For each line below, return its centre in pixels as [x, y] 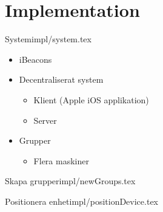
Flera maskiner [61, 160]
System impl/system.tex [48, 39]
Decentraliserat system [61, 79]
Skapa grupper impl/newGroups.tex [70, 181]
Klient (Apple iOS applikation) [91, 99]
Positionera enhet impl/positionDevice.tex [81, 201]
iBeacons [35, 59]
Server [45, 120]
